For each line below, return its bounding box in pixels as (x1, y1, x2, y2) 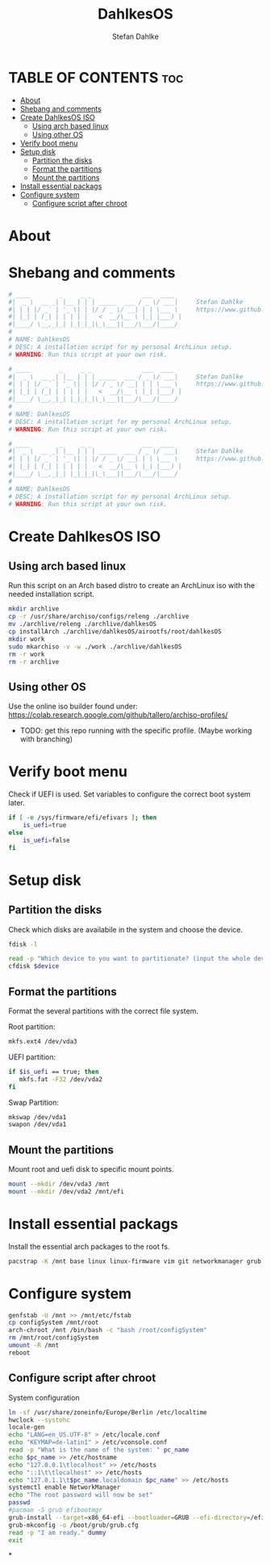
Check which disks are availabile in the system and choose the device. (8, 924, 244, 934)
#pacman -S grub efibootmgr (8, 1506, 103, 1514)
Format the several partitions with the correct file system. (8, 1006, 199, 1016)
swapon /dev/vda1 (8, 1121, 67, 1129)
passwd (8, 1498, 31, 1507)
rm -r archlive (8, 657, 60, 666)
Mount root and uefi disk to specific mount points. (8, 1165, 175, 1174)
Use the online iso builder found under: (8, 701, 139, 712)
